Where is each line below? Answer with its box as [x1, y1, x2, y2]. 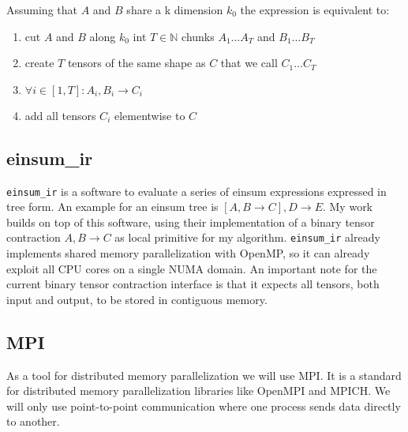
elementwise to [114, 107, 185, 123]
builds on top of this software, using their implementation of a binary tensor [6, 213, 375, 230]
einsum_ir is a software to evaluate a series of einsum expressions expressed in [6, 182, 387, 199]
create [24, 54, 54, 71]
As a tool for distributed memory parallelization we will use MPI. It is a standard [6, 366, 402, 383]
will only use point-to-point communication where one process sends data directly [6, 397, 401, 414]
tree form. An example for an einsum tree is [6, 198, 219, 215]
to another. [6, 413, 60, 430]
